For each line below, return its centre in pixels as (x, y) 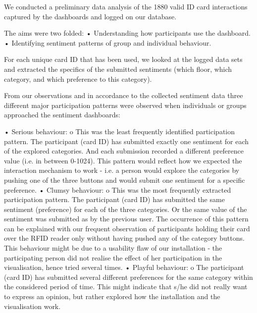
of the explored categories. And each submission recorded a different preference (124, 151)
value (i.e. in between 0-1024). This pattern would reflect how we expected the (123, 160)
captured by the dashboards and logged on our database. (90, 16)
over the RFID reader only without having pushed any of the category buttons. (124, 238)
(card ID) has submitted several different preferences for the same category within (128, 277)
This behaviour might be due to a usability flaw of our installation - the (113, 248)
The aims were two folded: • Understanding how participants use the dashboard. (127, 33)
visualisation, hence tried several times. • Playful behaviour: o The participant (124, 267)
